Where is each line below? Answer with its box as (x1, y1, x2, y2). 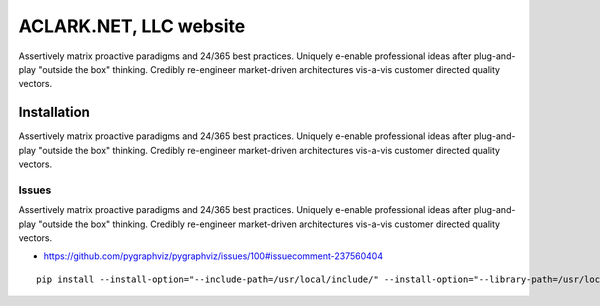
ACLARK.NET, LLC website (18, 15, 246, 37)
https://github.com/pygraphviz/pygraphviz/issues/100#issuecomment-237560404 (43, 250, 384, 262)
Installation (18, 104, 90, 121)
